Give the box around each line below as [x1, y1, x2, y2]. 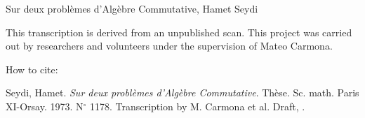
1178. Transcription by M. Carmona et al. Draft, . [90, 98, 305, 113]
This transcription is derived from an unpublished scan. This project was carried [6, 24, 352, 39]
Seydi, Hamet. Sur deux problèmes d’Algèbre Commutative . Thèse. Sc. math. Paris [6, 85, 359, 100]
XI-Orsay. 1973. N [6, 98, 84, 113]
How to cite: [6, 61, 58, 76]
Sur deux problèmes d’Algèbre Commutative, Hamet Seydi [6, 1, 258, 15]
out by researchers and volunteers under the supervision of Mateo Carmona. [6, 38, 333, 53]
